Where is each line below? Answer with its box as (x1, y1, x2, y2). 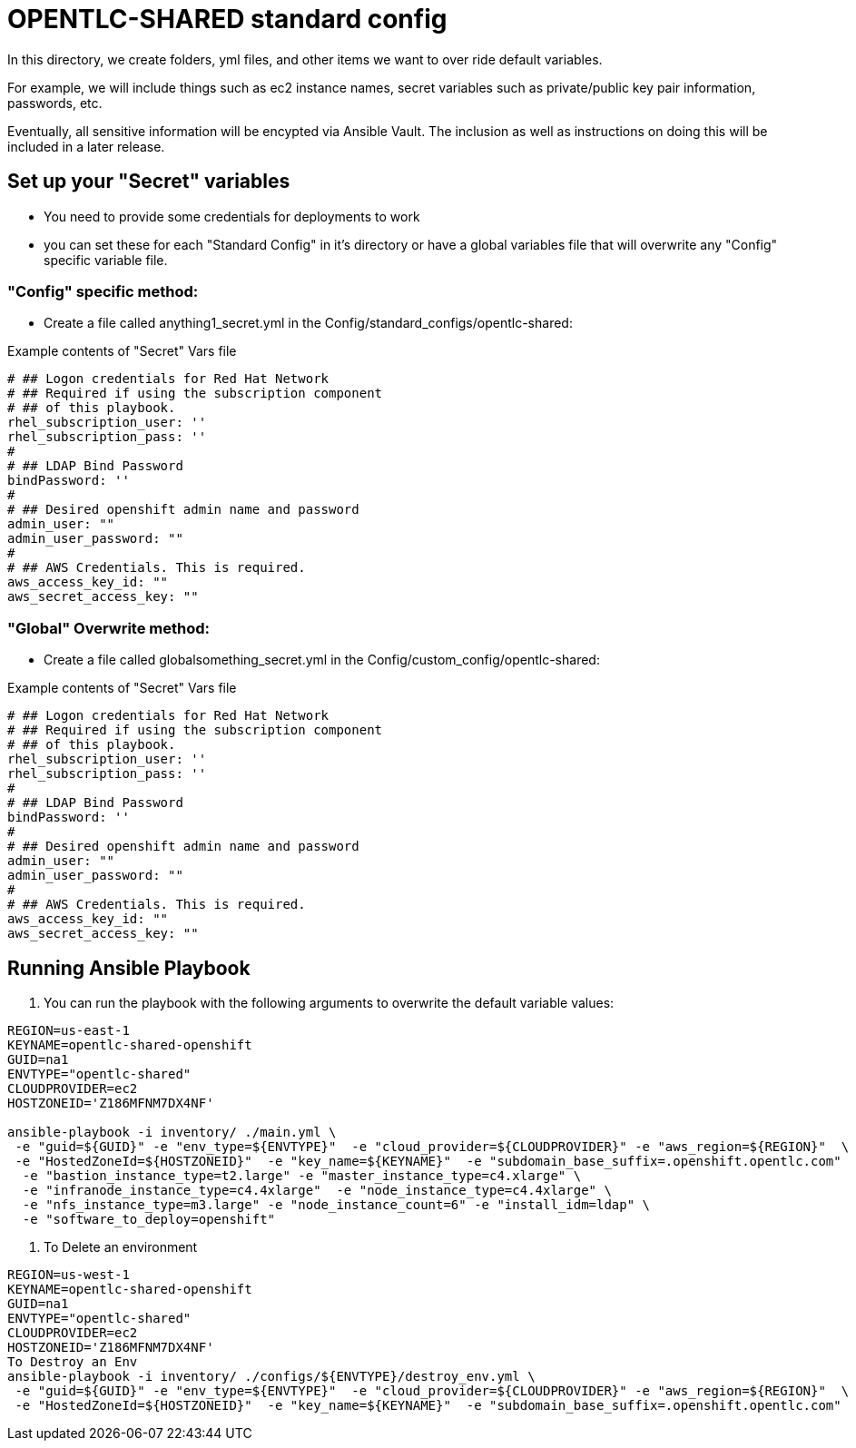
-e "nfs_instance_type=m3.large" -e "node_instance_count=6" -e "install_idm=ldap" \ (22, 1197, 651, 1212)
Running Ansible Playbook (7, 956, 251, 980)
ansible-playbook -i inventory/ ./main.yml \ (7, 1124, 337, 1139)
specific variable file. (44, 251, 168, 268)
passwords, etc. (7, 94, 103, 111)
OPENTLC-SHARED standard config (7, 4, 448, 34)
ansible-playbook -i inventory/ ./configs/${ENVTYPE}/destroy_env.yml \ (7, 1368, 536, 1384)
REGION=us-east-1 (7, 1022, 130, 1038)
